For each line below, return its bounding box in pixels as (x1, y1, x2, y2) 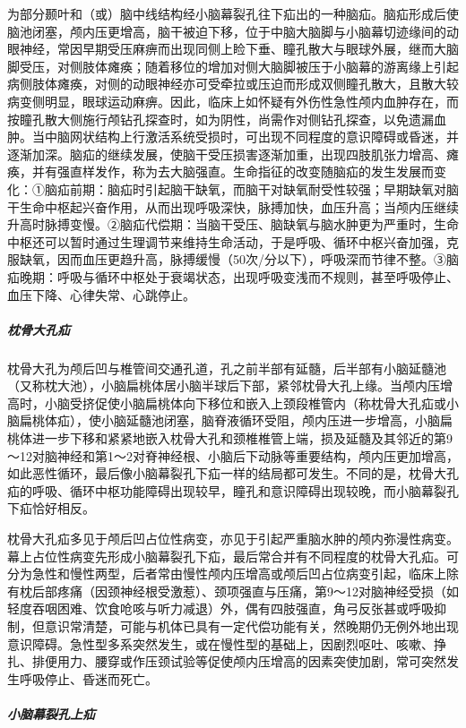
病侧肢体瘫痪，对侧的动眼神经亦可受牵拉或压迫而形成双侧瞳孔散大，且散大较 (7, 74, 459, 93)
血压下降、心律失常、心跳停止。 (7, 285, 195, 304)
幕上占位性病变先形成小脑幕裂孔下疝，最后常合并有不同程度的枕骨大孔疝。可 (7, 546, 459, 565)
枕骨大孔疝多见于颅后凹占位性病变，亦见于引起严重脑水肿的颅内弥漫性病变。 (7, 529, 459, 547)
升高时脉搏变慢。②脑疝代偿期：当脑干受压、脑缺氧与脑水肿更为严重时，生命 (7, 215, 459, 234)
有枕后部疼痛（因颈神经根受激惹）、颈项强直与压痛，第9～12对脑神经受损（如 (7, 581, 459, 600)
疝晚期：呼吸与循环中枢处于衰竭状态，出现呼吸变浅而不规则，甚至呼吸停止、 (7, 267, 459, 286)
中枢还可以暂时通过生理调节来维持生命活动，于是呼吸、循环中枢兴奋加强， (7, 232, 446, 251)
